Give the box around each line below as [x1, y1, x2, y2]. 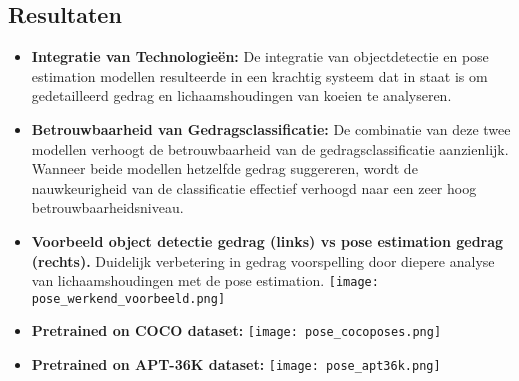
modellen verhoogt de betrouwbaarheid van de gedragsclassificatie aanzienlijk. [31, 138, 509, 159]
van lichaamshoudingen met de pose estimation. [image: [31, 270, 379, 291]
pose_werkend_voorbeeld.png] [31, 291, 226, 306]
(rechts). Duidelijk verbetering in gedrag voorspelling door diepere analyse [31, 250, 495, 271]
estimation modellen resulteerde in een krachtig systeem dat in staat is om [31, 65, 488, 86]
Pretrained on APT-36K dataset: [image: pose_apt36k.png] [31, 354, 441, 375]
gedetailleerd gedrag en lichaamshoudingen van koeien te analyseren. [31, 85, 452, 106]
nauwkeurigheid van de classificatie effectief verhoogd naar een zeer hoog [31, 177, 477, 198]
